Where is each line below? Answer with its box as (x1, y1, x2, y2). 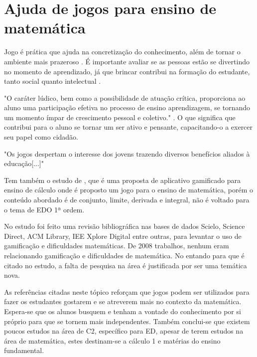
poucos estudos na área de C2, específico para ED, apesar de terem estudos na (4, 326, 244, 336)
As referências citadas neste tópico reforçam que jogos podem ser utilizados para (4, 286, 250, 297)
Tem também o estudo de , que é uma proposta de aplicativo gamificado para (4, 175, 241, 185)
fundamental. (4, 345, 44, 356)
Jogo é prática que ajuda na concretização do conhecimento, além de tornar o (4, 46, 241, 57)
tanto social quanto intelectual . (4, 76, 101, 86)
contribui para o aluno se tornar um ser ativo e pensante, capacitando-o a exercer (4, 122, 253, 132)
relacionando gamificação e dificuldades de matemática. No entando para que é (4, 250, 245, 260)
